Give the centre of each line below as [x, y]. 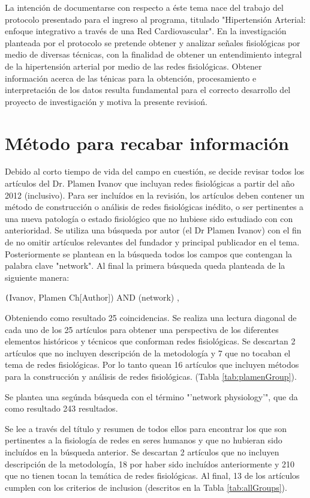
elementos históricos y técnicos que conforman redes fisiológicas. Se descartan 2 [150, 341]
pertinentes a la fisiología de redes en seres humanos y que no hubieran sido [144, 440]
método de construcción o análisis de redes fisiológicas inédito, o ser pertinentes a [154, 207]
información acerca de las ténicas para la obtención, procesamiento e [131, 78]
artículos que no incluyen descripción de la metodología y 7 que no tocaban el [148, 352]
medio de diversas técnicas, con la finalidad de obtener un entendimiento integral [154, 54]
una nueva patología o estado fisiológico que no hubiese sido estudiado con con [149, 218]
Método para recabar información [147, 142]
